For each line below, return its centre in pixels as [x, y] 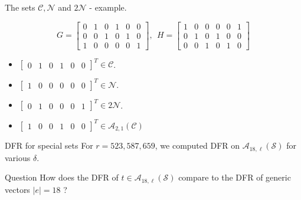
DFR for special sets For [49, 145]
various [18, 157]
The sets [20, 7]
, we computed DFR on [197, 145]
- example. [108, 7]
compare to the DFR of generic [235, 177]
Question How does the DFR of [62, 177]
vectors [17, 189]
